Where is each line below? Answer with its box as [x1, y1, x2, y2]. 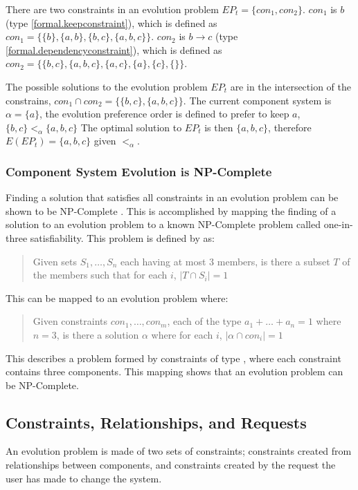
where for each [151, 327, 213, 341]
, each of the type [167, 314, 242, 328]
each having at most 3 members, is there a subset [120, 254, 330, 268]
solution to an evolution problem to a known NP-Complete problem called [6, 217, 321, 232]
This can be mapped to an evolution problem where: [6, 290, 229, 305]
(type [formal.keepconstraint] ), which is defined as [6, 15, 217, 30]
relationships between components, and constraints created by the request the [6, 458, 336, 472]
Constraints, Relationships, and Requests [6, 411, 307, 433]
